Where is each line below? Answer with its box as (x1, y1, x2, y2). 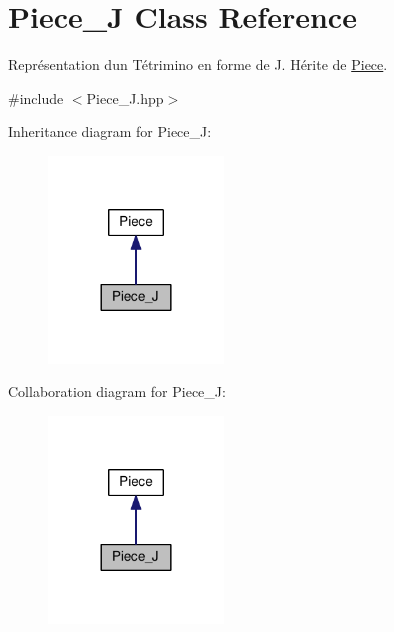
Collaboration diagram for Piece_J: (8, 381, 226, 402)
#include (8, 87, 64, 108)
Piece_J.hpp (86, 87, 164, 108)
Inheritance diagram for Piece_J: (8, 121, 212, 142)
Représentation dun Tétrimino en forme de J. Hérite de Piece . (8, 54, 388, 75)
